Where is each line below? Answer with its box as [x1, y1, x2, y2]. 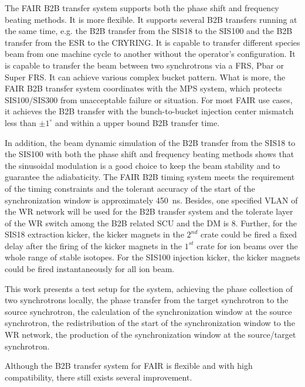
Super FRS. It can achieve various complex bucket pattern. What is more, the [5, 70, 286, 83]
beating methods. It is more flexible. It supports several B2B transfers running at [5, 13, 297, 25]
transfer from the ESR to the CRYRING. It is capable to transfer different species [5, 36, 300, 48]
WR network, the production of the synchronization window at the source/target [5, 328, 296, 341]
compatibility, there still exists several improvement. [5, 371, 192, 383]
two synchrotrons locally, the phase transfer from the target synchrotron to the [5, 294, 289, 306]
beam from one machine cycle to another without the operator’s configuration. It [5, 47, 296, 60]
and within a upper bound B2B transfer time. [55, 116, 220, 128]
